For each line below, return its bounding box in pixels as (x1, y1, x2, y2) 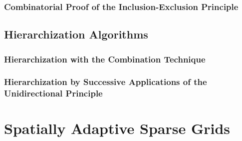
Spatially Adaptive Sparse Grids (4, 118, 231, 138)
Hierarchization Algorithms (4, 26, 148, 42)
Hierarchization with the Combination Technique (4, 52, 206, 65)
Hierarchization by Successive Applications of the (4, 75, 207, 88)
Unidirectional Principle (4, 87, 103, 99)
